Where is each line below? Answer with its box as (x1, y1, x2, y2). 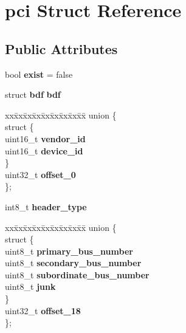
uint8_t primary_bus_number (5, 244, 133, 257)
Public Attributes (5, 39, 118, 58)
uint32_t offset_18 (5, 304, 81, 317)
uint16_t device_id (5, 144, 83, 157)
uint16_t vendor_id (5, 132, 86, 145)
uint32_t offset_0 (5, 168, 76, 180)
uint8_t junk (5, 280, 56, 293)
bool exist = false (5, 67, 73, 80)
